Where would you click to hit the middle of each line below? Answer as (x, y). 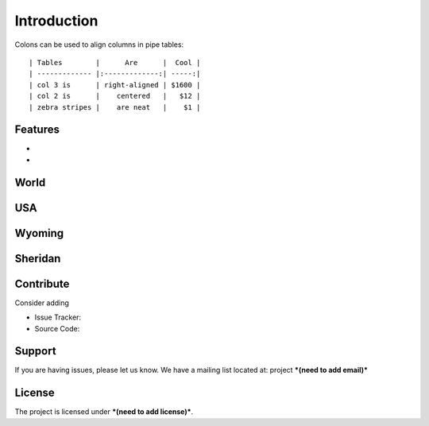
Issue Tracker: (58, 317)
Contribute (42, 283)
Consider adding (42, 303)
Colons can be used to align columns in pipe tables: (99, 45)
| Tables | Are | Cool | (115, 62)
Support (35, 351)
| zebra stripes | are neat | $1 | (115, 107)
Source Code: (57, 328)
